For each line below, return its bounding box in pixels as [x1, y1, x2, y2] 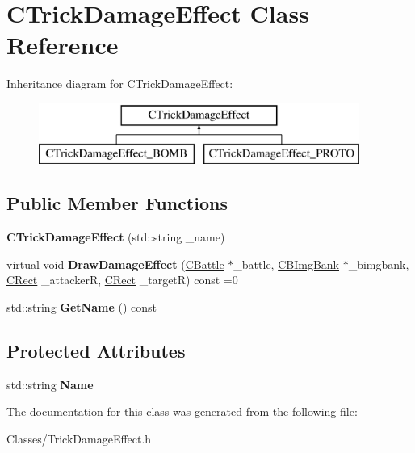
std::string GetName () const [6, 299, 157, 316]
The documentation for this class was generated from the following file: [6, 403, 358, 420]
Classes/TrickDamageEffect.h [6, 430, 152, 447]
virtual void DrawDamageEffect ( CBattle [6, 255, 224, 272]
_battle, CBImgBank [233, 255, 339, 272]
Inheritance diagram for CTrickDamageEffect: [6, 75, 233, 92]
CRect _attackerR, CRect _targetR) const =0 [6, 271, 238, 288]
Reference [6, 28, 119, 61]
